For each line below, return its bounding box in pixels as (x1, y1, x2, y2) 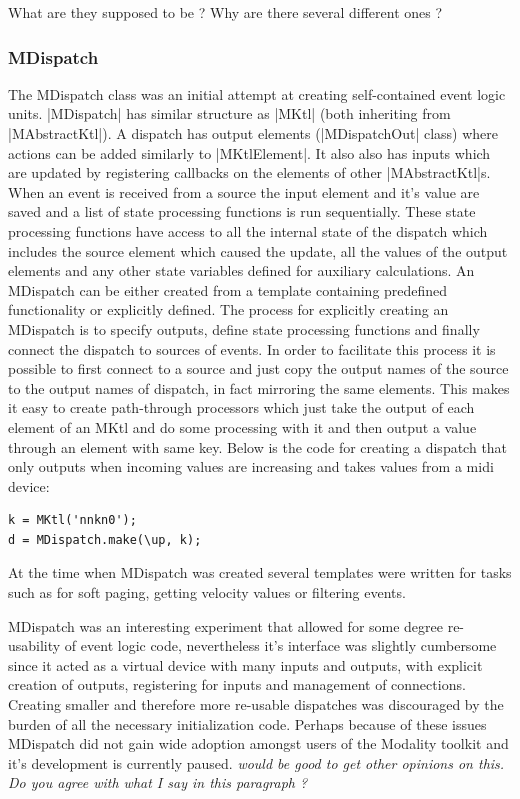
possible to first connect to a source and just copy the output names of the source (8, 358, 509, 379)
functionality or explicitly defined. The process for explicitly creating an (8, 299, 449, 320)
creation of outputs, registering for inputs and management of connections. (8, 674, 466, 695)
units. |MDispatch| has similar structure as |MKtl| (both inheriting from (8, 103, 451, 124)
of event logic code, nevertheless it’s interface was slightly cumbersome (64, 635, 497, 656)
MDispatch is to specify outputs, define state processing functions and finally (8, 318, 480, 339)
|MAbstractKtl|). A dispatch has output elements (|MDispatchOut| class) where (8, 123, 499, 143)
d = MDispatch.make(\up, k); (8, 532, 202, 547)
